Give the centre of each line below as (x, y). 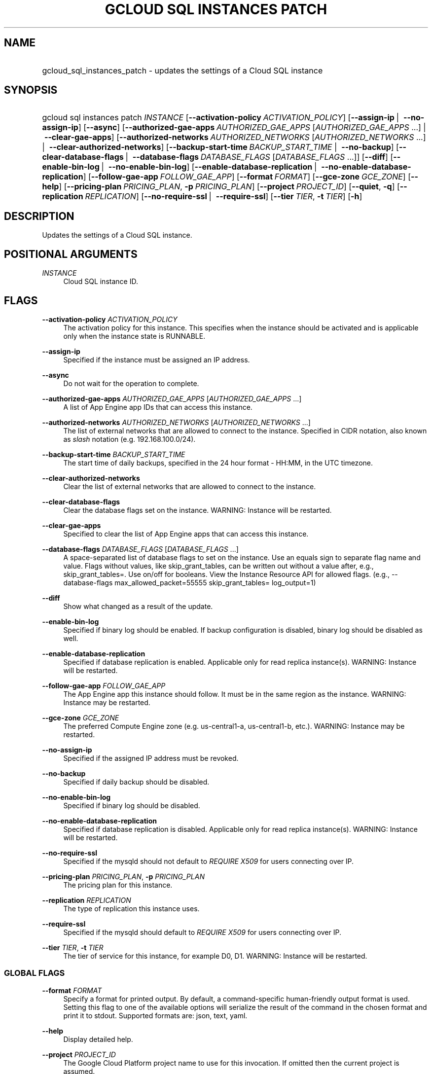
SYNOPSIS (31, 90)
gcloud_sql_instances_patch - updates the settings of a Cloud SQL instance (182, 70)
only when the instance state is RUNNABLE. (134, 336)
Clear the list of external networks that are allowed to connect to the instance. (190, 486)
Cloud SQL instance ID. (101, 282)
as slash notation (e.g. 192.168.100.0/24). (129, 439)
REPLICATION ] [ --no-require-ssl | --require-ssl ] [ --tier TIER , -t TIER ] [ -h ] (224, 197)
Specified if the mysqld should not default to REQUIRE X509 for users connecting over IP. (209, 861)
